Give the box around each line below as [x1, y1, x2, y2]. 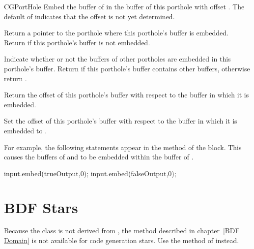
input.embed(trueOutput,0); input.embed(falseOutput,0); [4, 168, 176, 178]
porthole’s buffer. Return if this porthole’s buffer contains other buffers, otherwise [4, 63, 250, 73]
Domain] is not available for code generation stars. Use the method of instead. [4, 235, 239, 246]
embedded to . [4, 125, 47, 135]
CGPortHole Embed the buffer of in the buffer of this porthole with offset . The [4, 1, 245, 11]
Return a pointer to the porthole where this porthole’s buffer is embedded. [4, 28, 228, 38]
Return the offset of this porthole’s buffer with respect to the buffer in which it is [4, 90, 249, 100]
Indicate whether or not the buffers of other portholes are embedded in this [4, 54, 231, 64]
